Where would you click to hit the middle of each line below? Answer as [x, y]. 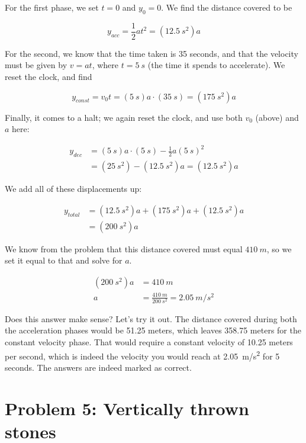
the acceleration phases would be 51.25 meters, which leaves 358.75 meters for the [153, 330]
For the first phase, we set [52, 7]
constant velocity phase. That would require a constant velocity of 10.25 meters [149, 341]
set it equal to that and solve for [64, 260]
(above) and [277, 117]
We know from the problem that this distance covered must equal [124, 248]
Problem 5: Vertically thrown [127, 408]
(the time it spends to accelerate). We [216, 65]
